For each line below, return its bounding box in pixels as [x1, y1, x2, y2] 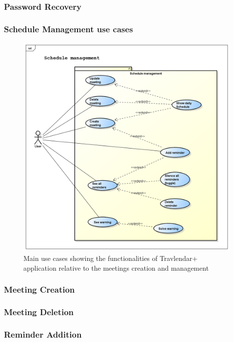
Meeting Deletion [4, 305, 74, 318]
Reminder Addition [4, 328, 82, 340]
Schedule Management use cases [4, 22, 133, 35]
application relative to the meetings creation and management [23, 262, 209, 273]
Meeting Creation [4, 283, 75, 296]
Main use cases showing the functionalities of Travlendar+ [23, 253, 198, 263]
